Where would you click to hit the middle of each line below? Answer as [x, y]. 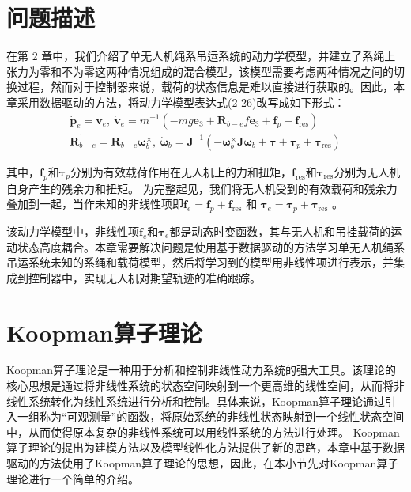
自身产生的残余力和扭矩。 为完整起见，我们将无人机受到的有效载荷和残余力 [202, 188]
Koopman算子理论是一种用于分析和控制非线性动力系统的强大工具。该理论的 [202, 370]
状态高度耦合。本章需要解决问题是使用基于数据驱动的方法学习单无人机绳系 [211, 246]
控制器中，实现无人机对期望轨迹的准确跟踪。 [144, 277]
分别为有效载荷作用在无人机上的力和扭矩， [181, 171]
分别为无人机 [367, 171]
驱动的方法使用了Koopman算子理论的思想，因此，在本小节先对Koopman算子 [203, 463]
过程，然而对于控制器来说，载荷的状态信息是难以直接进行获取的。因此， [205, 87]
